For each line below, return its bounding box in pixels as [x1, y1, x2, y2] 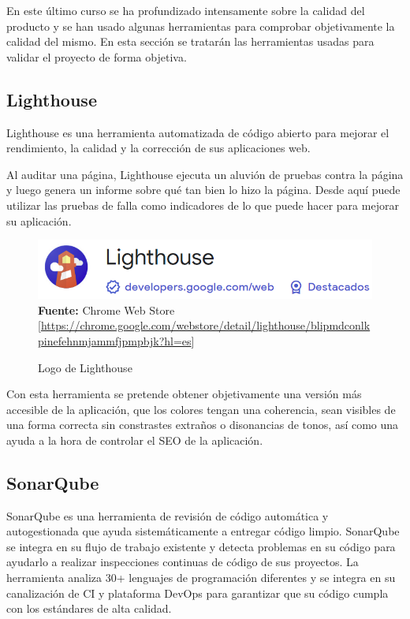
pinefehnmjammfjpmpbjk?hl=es [38, 332, 192, 349]
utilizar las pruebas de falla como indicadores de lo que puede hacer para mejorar [6, 196, 399, 213]
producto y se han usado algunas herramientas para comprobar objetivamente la [6, 17, 395, 34]
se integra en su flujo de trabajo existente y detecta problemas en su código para [6, 538, 396, 554]
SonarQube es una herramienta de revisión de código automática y [6, 507, 329, 524]
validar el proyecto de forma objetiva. [6, 48, 187, 65]
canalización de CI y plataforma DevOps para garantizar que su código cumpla [6, 584, 389, 601]
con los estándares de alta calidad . [6, 600, 172, 617]
